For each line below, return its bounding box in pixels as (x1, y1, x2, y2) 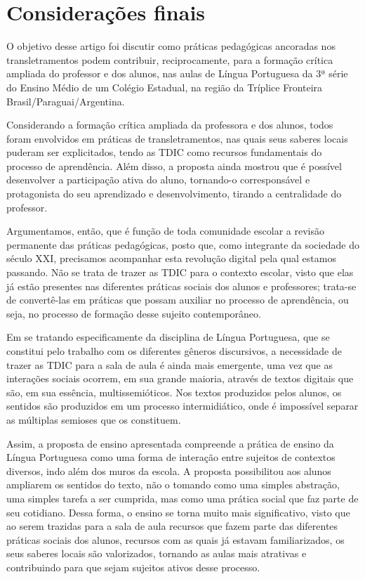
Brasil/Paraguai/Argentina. (6, 93, 125, 108)
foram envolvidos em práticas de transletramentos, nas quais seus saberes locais (6, 131, 348, 145)
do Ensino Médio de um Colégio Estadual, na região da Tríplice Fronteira (6, 79, 323, 94)
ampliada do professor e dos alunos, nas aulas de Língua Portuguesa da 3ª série (6, 66, 348, 81)
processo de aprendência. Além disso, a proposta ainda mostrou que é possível (6, 158, 342, 173)
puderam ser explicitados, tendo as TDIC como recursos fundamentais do (6, 145, 322, 160)
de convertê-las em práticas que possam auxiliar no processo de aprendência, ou (6, 292, 349, 307)
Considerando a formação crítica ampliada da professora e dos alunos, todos (6, 117, 333, 132)
